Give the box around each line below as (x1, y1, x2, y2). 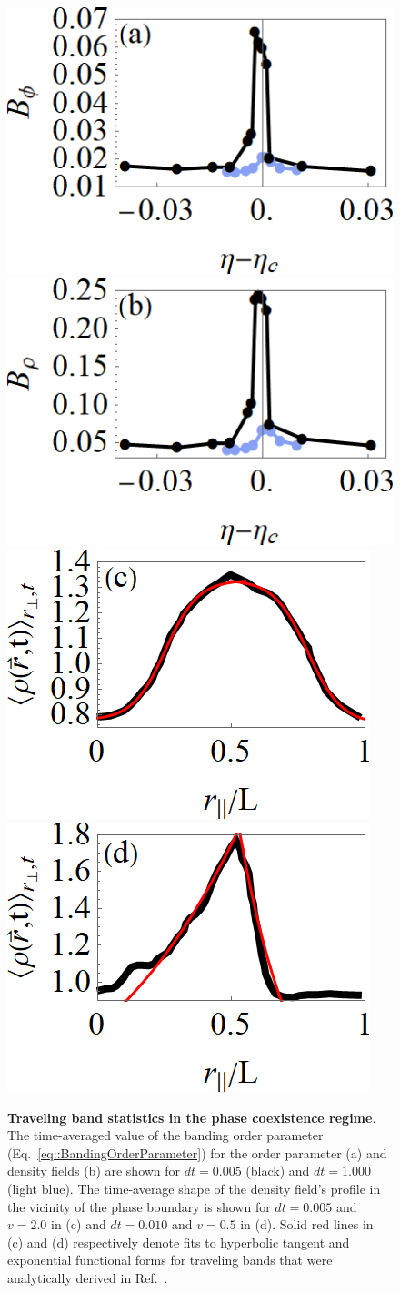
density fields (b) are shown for (7, 1161, 181, 1180)
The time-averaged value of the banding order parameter (7, 1126, 324, 1145)
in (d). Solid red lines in (240, 1215, 374, 1234)
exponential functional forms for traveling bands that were (7, 1250, 333, 1269)
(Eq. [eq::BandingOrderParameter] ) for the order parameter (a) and (7, 1143, 387, 1162)
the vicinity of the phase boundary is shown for (7, 1197, 271, 1216)
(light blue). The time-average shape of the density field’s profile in (7, 1179, 381, 1198)
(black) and (245, 1161, 310, 1180)
